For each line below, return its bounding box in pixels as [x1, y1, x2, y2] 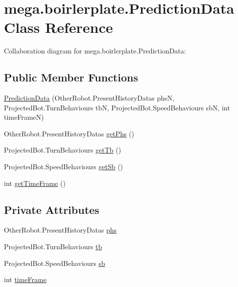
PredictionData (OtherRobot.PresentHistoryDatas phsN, [4, 93, 174, 103]
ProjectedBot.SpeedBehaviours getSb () [4, 161, 123, 172]
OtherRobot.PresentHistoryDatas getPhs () [4, 128, 135, 138]
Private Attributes [4, 202, 99, 217]
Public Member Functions [4, 70, 138, 85]
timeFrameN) [4, 112, 44, 122]
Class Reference [4, 17, 113, 37]
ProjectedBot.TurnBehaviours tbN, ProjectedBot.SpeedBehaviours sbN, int [4, 102, 230, 112]
